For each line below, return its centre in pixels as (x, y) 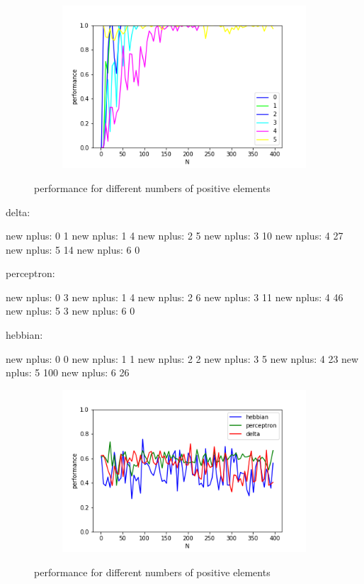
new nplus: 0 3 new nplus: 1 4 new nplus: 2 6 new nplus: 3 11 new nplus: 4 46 (175, 297)
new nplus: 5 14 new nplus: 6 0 (73, 249)
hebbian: (24, 335)
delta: (18, 212)
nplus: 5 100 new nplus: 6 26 (68, 372)
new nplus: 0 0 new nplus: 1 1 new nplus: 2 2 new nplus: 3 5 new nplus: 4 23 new (182, 358)
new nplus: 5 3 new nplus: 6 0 (70, 311)
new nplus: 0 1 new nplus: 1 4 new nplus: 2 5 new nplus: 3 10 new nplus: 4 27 (175, 236)
